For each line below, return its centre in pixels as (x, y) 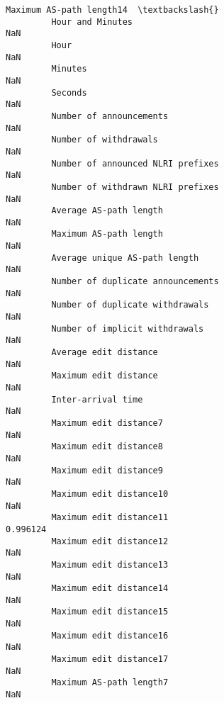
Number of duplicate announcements (135, 282)
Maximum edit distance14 (110, 589)
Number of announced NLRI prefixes (135, 163)
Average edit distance (105, 353)
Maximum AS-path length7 (110, 683)
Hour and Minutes (92, 22)
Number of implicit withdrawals (128, 328)
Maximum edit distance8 (107, 447)
